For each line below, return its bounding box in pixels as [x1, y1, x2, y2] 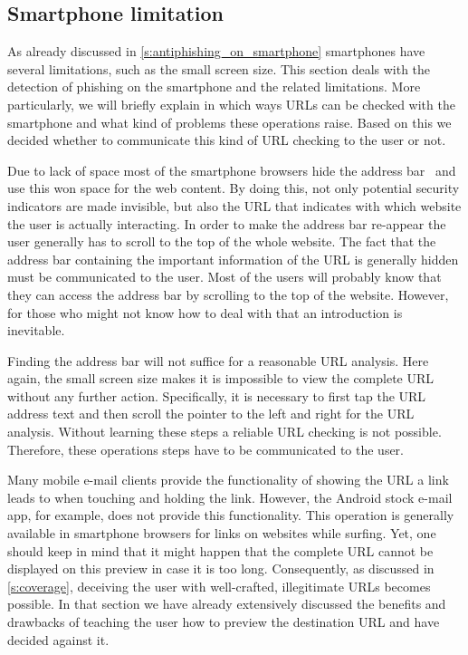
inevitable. [7, 321, 65, 340]
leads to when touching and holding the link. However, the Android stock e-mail [7, 487, 453, 506]
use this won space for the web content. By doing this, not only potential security [7, 178, 460, 197]
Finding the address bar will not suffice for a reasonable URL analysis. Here [7, 351, 429, 370]
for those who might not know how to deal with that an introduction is [7, 303, 403, 322]
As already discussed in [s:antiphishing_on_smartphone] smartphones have [7, 42, 425, 61]
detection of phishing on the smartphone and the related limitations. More [7, 77, 421, 96]
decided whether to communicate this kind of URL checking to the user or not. [7, 130, 446, 149]
